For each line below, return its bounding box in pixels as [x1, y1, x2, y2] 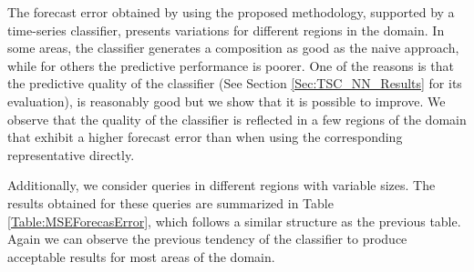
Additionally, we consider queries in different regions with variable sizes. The [7, 176, 436, 195]
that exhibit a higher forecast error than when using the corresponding [7, 127, 403, 146]
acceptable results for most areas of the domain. [7, 247, 275, 266]
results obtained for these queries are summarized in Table [7, 193, 334, 212]
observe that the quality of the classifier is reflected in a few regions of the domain [7, 109, 467, 128]
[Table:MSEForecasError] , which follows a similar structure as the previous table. [7, 211, 461, 230]
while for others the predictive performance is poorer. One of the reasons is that [7, 55, 454, 75]
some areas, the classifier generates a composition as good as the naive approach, [7, 38, 459, 57]
